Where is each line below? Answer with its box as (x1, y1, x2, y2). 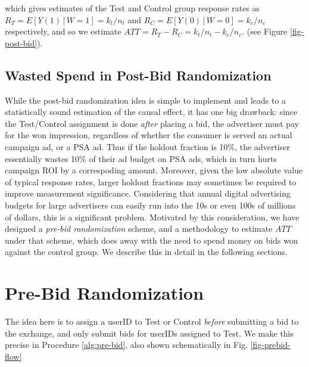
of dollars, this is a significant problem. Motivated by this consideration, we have (5, 210, 299, 223)
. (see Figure (242, 25, 288, 38)
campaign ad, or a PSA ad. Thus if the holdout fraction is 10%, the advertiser (5, 140, 290, 153)
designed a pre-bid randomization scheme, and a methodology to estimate (5, 222, 273, 235)
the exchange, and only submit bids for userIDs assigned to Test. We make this (5, 326, 294, 339)
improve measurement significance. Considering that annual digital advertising (5, 187, 291, 200)
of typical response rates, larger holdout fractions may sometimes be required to (5, 175, 296, 188)
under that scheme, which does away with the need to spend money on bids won (5, 234, 298, 246)
